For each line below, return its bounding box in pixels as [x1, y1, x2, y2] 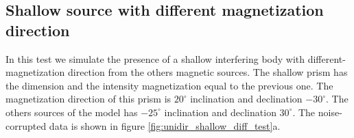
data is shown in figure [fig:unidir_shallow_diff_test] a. [49, 118, 281, 133]
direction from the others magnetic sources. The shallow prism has [67, 65, 348, 79]
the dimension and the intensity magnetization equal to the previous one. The [5, 78, 333, 92]
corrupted [5, 118, 47, 133]
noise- [318, 105, 342, 119]
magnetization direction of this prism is [5, 92, 172, 106]
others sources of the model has [5, 105, 138, 119]
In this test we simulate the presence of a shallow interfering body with [5, 51, 305, 66]
